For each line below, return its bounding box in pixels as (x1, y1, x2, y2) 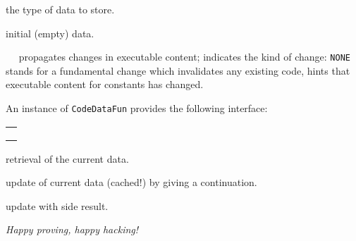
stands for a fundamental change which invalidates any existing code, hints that (6, 63, 350, 78)
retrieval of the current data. (6, 151, 129, 166)
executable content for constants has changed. (6, 77, 204, 92)
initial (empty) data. (6, 25, 94, 40)
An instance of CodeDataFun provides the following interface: (6, 101, 268, 116)
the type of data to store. (6, 2, 115, 16)
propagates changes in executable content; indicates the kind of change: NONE (18, 49, 350, 64)
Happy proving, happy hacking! (6, 222, 139, 237)
